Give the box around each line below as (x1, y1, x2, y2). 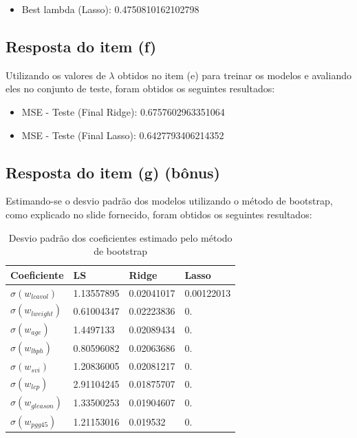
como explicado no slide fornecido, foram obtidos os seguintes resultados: (6, 207, 312, 221)
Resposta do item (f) (6, 35, 157, 56)
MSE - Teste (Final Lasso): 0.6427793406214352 (21, 127, 224, 142)
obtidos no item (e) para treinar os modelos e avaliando (118, 67, 351, 82)
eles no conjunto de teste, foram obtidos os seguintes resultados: (6, 81, 275, 96)
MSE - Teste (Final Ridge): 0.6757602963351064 (21, 104, 225, 118)
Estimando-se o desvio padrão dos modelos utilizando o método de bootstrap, (6, 194, 333, 208)
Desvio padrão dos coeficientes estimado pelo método (8, 230, 232, 244)
